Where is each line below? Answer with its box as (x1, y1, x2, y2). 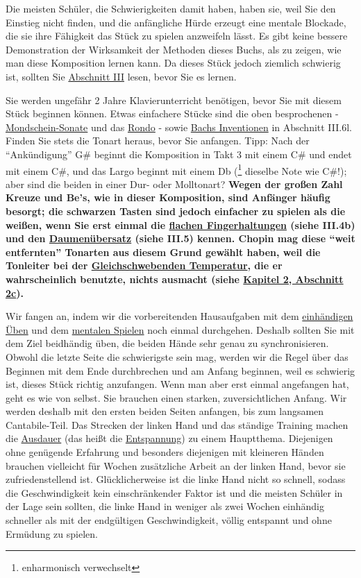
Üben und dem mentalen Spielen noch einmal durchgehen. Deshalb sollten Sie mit (6, 322, 355, 337)
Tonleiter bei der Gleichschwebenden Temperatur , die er (6, 258, 283, 273)
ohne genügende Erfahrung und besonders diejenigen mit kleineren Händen (6, 445, 324, 459)
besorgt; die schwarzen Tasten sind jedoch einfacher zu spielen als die (6, 203, 346, 218)
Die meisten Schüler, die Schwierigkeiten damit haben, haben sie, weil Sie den (6, 1, 336, 15)
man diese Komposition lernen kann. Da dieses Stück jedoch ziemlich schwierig (6, 56, 341, 70)
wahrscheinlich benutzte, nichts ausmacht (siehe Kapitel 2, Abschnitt (6, 271, 344, 286)
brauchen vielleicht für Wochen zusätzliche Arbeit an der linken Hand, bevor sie (6, 458, 346, 473)
